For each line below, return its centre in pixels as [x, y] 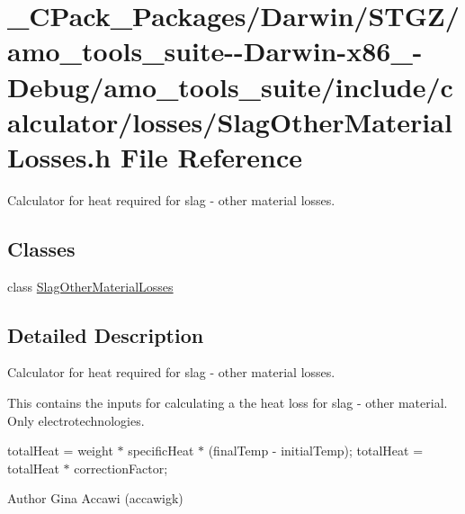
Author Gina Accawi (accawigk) [95, 498]
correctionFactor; [121, 468]
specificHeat [161, 451]
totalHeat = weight [60, 451]
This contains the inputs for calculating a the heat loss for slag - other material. [228, 403]
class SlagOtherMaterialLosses [90, 286]
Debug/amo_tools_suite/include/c [230, 86]
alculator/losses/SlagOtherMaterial [230, 121]
